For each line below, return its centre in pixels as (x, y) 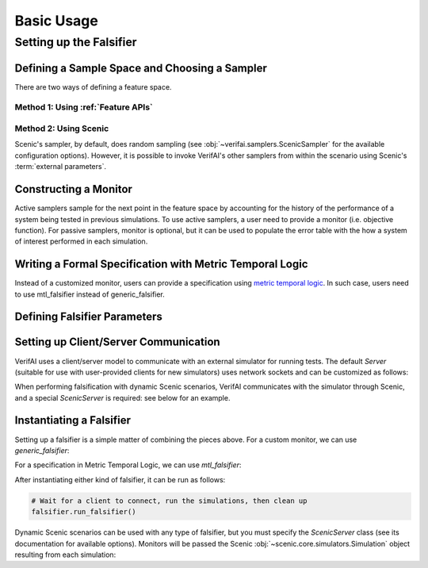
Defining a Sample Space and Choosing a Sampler (141, 68)
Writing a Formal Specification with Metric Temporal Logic (161, 265)
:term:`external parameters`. (61, 167)
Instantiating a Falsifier (73, 420)
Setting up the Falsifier (76, 42)
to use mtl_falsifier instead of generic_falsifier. (90, 294)
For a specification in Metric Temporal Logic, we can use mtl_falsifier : (128, 465)
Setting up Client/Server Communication (118, 342)
